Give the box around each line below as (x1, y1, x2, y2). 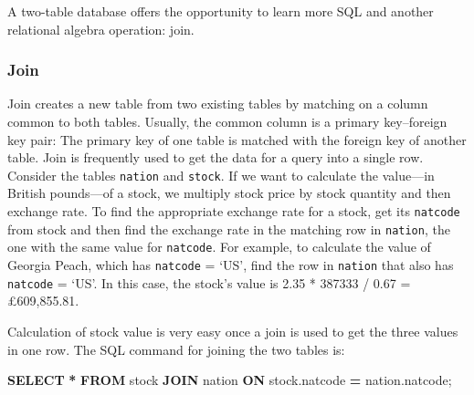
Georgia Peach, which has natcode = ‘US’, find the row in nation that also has (7, 255, 454, 274)
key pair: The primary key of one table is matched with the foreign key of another (7, 130, 467, 149)
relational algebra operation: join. (7, 19, 195, 38)
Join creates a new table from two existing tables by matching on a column (7, 94, 428, 113)
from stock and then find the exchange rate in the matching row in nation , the (7, 219, 450, 238)
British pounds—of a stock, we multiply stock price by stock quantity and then (7, 183, 451, 203)
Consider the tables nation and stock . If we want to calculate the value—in (7, 165, 435, 184)
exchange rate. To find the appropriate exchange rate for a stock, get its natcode (7, 202, 460, 221)
